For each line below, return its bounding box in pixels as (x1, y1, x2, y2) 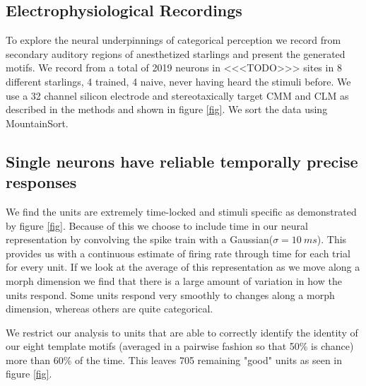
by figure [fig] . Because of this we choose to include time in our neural (6, 218, 308, 233)
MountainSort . (6, 115, 69, 130)
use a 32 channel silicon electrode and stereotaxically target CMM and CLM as (6, 88, 349, 103)
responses (6, 171, 77, 193)
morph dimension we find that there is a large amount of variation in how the (6, 273, 342, 288)
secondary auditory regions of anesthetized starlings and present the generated (6, 46, 346, 61)
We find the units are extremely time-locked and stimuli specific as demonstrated (6, 204, 357, 218)
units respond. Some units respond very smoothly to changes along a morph (6, 287, 335, 302)
